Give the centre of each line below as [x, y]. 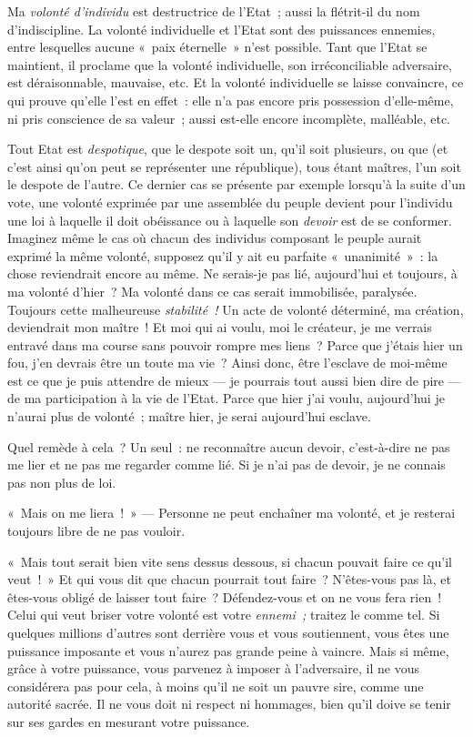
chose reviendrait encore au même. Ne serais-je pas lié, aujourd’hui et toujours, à [232, 273]
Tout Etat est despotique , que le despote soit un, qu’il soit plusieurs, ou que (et [228, 149]
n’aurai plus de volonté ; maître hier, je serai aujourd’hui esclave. [189, 416]
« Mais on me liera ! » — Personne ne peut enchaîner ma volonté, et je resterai [231, 513]
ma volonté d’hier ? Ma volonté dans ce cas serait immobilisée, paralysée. [212, 291]
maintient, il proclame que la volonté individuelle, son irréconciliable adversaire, [230, 64]
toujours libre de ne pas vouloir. [96, 531]
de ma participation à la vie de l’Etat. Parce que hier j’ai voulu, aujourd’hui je [226, 398]
